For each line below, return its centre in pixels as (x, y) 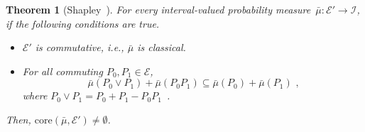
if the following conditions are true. (83, 23)
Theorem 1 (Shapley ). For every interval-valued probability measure (158, 9)
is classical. (162, 47)
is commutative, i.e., (80, 47)
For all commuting (62, 71)
